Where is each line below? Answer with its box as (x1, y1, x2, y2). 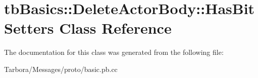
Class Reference (59, 18, 172, 38)
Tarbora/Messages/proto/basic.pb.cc (4, 63, 118, 74)
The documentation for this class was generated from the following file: (4, 47, 224, 57)
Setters (4, 18, 54, 38)
